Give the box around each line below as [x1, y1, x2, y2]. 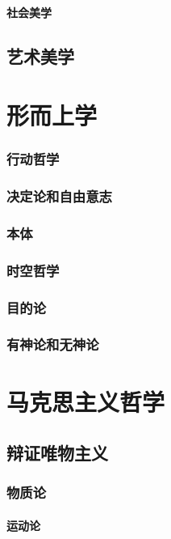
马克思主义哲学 [6, 384, 165, 418]
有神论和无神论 [6, 334, 99, 354]
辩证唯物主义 [6, 440, 108, 465]
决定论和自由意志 [6, 186, 112, 206]
